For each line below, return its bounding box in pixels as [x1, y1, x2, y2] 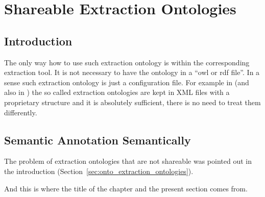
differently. [4, 107, 37, 117]
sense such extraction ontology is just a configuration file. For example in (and [4, 77, 249, 87]
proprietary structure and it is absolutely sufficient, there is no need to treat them [4, 96, 261, 107]
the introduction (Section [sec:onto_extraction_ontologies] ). [4, 165, 194, 176]
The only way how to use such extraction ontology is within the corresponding [4, 57, 250, 67]
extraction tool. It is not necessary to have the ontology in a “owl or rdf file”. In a [4, 67, 260, 78]
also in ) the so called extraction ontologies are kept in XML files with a [4, 87, 230, 97]
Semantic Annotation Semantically [4, 132, 191, 147]
